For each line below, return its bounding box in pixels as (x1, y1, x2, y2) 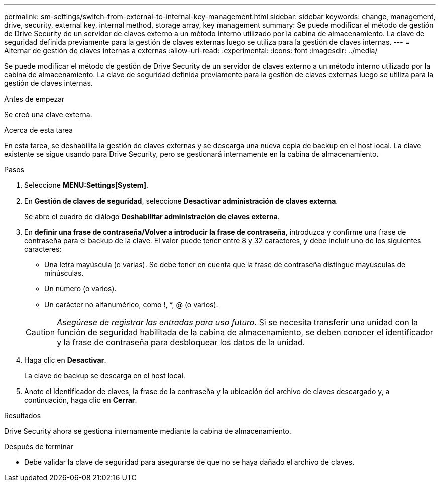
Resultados (4, 411, 41, 420)
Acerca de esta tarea (4, 126, 73, 134)
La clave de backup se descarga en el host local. (24, 371, 185, 380)
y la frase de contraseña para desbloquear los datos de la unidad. (57, 337, 305, 347)
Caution (26, 327, 55, 337)
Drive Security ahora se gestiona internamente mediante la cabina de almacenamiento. (4, 427, 291, 435)
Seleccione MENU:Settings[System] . (24, 181, 148, 189)
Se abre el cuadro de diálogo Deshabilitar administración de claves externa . (24, 212, 280, 221)
